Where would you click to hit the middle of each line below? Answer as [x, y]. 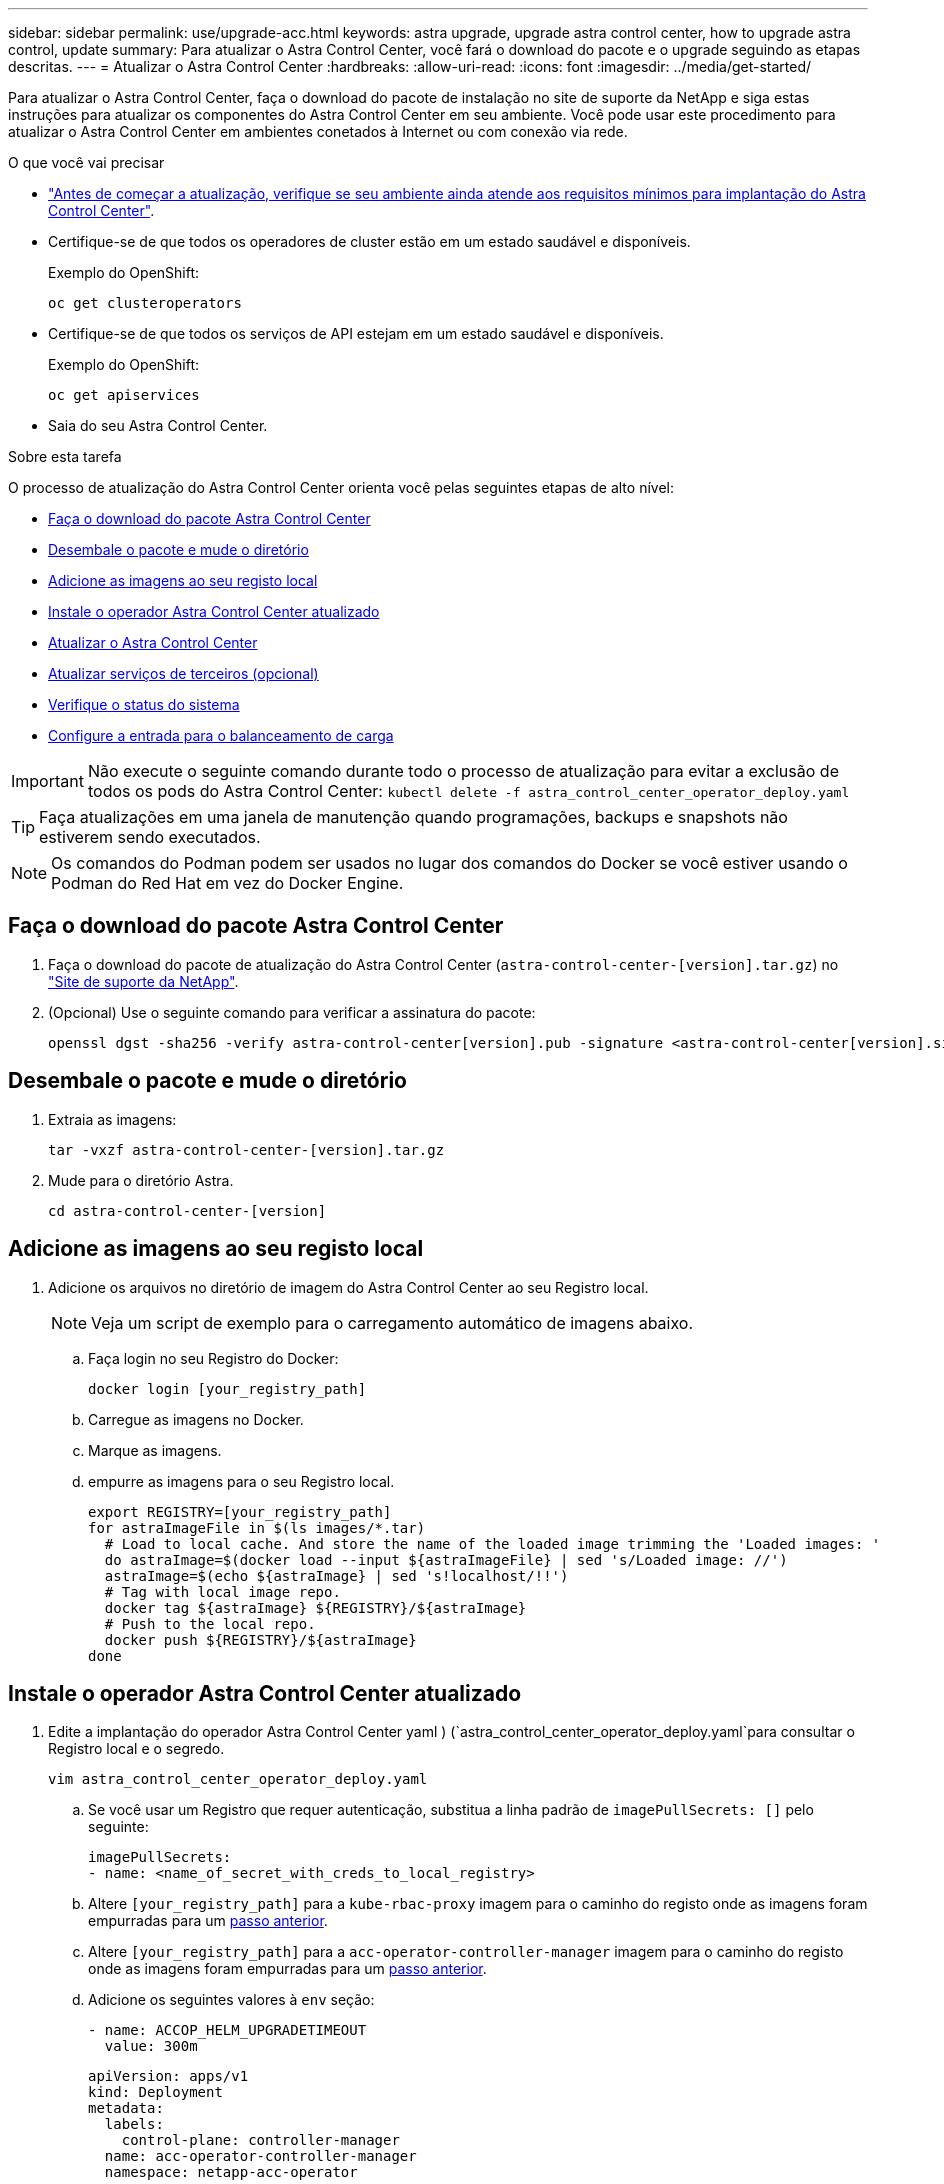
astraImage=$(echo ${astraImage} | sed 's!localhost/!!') [336, 1575]
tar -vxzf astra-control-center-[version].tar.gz [246, 1149]
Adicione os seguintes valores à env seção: [231, 2000]
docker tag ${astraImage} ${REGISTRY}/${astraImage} [315, 1607]
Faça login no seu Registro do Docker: [213, 1358]
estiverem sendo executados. [150, 837]
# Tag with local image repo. [222, 1591]
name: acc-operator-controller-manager [260, 2156]
